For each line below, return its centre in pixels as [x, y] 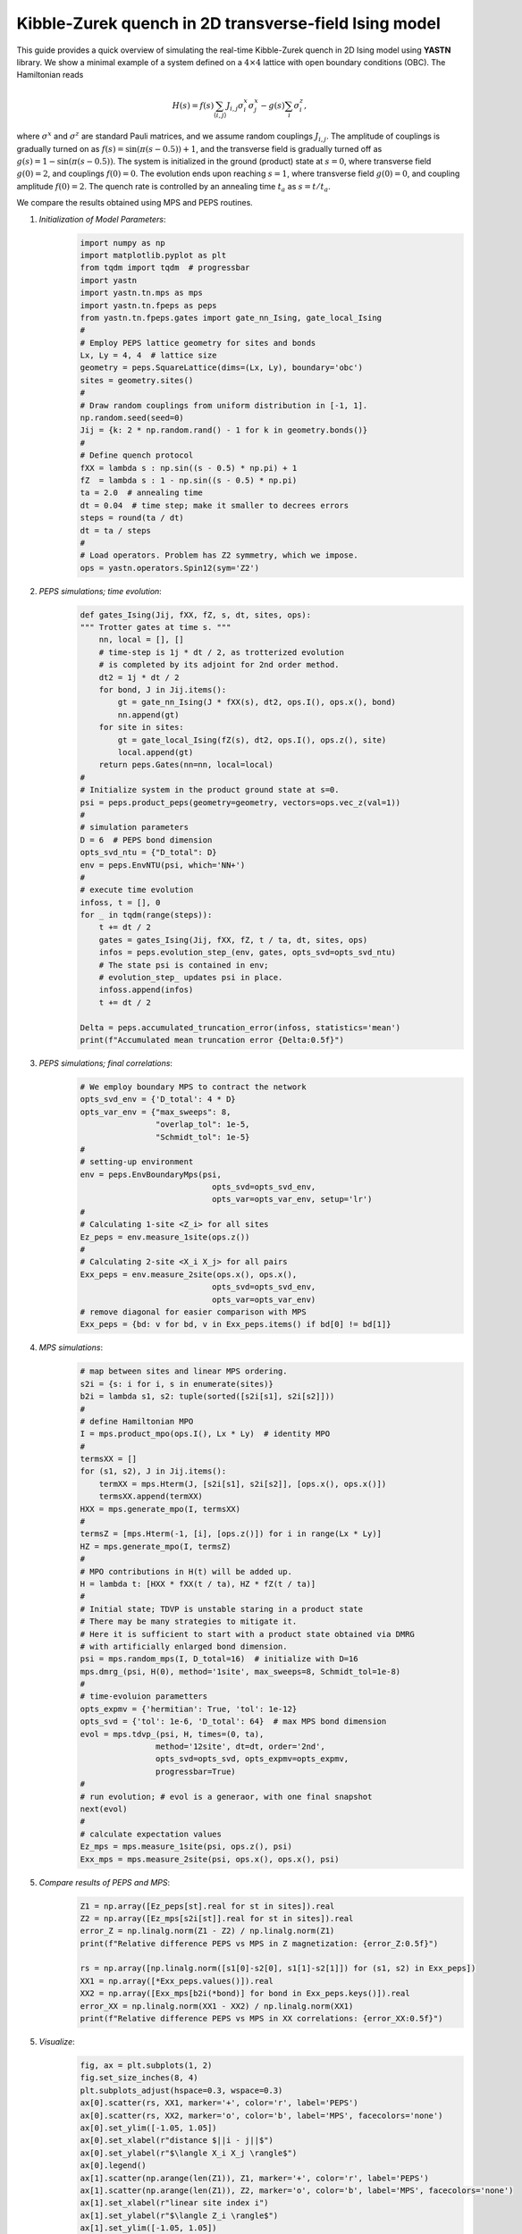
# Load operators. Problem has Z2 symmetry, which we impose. [219, 555]
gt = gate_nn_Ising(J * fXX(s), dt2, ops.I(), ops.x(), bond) [257, 702]
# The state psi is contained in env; [184, 965]
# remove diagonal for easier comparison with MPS [194, 1312]
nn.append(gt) [148, 714]
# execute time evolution [137, 890]
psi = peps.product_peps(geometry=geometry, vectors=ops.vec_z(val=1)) [240, 802]
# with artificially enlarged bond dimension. [184, 1646]
